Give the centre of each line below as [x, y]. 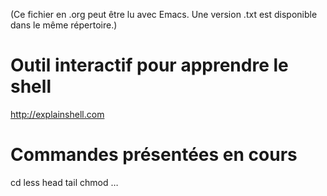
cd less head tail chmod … [64, 182]
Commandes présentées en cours [154, 155]
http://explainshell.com [57, 114]
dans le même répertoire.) [64, 25]
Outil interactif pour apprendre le [149, 65]
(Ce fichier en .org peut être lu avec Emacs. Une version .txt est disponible [164, 14]
